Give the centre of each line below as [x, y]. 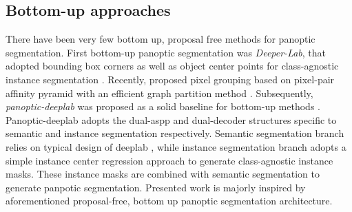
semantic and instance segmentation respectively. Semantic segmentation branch [175, 133]
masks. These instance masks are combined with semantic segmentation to [163, 174]
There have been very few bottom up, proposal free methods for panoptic [161, 39]
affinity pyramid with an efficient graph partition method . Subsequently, [159, 93]
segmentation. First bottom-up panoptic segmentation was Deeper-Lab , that [166, 52]
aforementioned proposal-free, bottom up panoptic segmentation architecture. [169, 201]
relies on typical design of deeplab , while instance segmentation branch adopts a [176, 146]
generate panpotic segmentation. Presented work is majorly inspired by [156, 187]
